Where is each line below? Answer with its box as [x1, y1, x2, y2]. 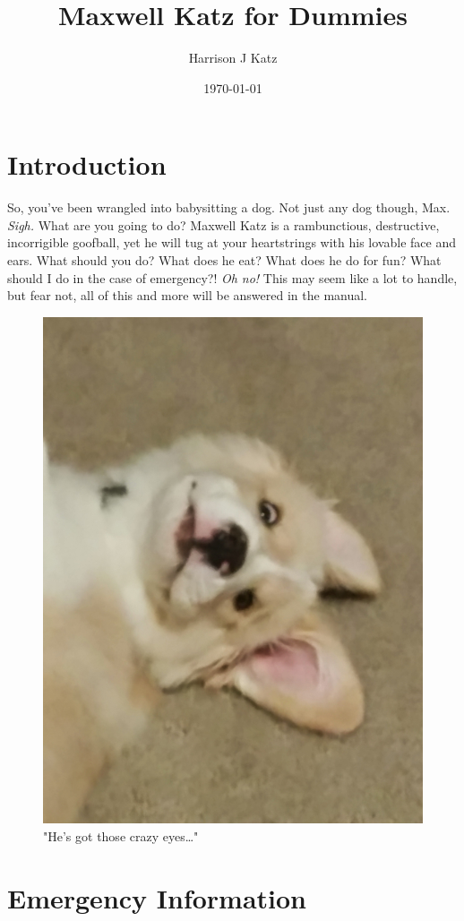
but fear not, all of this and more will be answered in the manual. [7, 286, 368, 305]
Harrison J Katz [188, 48, 278, 67]
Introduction [7, 146, 167, 183]
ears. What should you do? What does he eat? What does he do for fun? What [7, 251, 442, 270]
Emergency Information [7, 879, 307, 916]
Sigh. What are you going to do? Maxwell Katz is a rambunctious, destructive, [7, 215, 440, 234]
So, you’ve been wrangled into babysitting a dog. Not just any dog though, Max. [7, 198, 451, 217]
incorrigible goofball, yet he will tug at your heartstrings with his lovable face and [7, 233, 456, 252]
